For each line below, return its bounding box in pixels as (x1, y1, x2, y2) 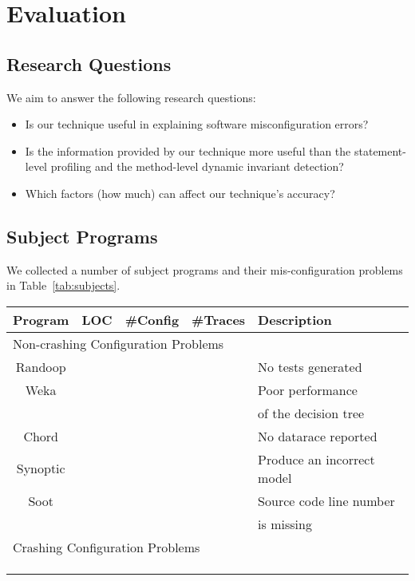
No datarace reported (258, 426, 377, 445)
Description (258, 310, 332, 329)
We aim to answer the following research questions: (6, 89, 256, 105)
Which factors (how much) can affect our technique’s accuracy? (25, 184, 335, 201)
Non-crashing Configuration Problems (13, 334, 224, 353)
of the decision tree (258, 403, 365, 422)
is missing (258, 514, 312, 533)
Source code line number (258, 491, 395, 510)
